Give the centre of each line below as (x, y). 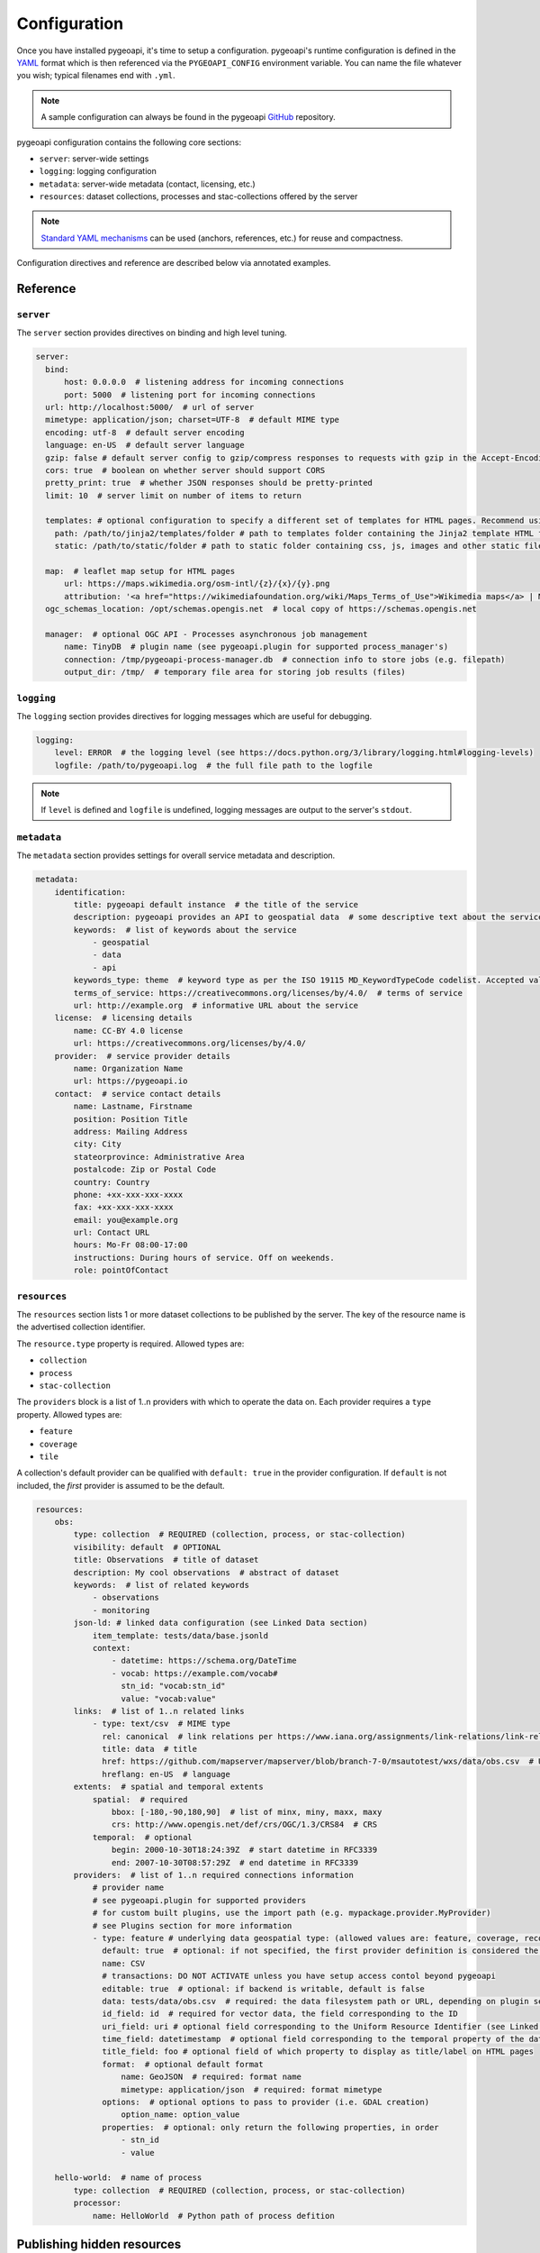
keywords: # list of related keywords (161, 1585)
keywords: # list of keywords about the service (185, 930)
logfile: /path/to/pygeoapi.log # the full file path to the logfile (214, 765)
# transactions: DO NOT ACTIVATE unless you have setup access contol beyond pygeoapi (299, 1976)
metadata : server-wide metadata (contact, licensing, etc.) (147, 184)
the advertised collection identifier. (81, 1327)
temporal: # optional (142, 1837)
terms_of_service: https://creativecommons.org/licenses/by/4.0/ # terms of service (268, 993)
